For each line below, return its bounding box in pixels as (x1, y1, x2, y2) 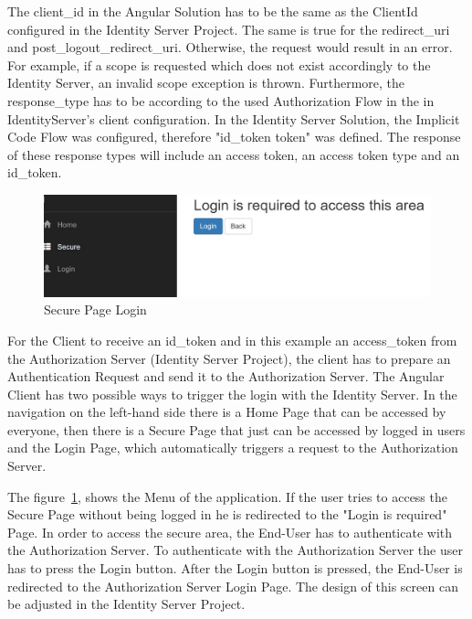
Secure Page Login (44, 300, 147, 319)
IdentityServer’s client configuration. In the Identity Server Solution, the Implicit (7, 109, 460, 128)
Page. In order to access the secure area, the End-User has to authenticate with (7, 522, 453, 541)
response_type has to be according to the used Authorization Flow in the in (7, 91, 435, 110)
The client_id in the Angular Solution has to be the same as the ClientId (7, 2, 418, 20)
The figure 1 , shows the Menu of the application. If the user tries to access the (7, 486, 447, 506)
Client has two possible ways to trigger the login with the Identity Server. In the (7, 384, 457, 403)
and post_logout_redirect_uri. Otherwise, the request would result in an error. (7, 37, 453, 57)
